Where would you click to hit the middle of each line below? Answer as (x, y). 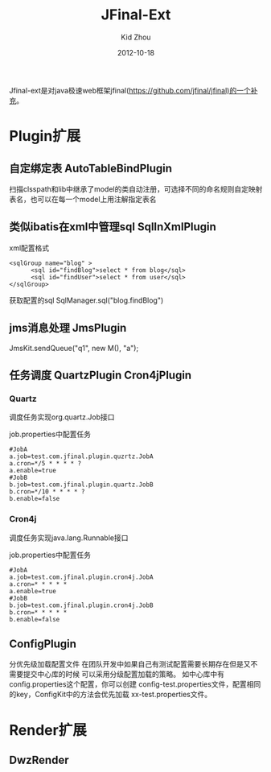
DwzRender (39, 760)
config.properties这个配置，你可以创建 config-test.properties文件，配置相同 (135, 684)
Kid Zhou (136, 37)
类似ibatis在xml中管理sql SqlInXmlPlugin (113, 227)
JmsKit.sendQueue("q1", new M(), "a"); (74, 348)
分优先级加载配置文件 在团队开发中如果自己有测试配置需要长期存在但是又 (130, 664)
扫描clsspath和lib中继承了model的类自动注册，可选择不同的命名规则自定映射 (136, 189)
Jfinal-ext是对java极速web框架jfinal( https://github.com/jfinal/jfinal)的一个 (130, 90)
